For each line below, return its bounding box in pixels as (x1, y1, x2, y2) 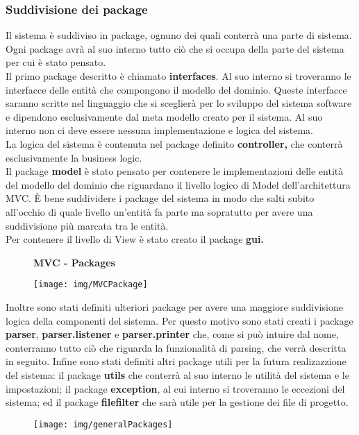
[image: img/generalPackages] (33, 419, 173, 429)
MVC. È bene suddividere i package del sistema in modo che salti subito (6, 191, 315, 205)
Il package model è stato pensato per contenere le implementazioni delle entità (6, 164, 344, 178)
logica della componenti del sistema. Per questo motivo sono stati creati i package (6, 313, 353, 327)
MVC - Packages (33, 255, 115, 269)
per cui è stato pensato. (6, 55, 106, 69)
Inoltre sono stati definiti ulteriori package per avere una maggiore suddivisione (6, 299, 343, 314)
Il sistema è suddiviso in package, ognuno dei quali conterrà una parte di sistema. (6, 28, 352, 42)
